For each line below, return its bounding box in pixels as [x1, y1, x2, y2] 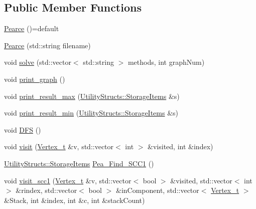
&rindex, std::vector [16, 185, 77, 195]
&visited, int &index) [148, 141, 213, 152]
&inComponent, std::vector [115, 185, 199, 195]
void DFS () [4, 124, 41, 135]
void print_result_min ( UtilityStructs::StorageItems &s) [4, 108, 179, 118]
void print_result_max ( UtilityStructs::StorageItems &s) [4, 90, 180, 101]
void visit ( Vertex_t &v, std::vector [4, 141, 114, 152]
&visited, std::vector [170, 175, 232, 185]
